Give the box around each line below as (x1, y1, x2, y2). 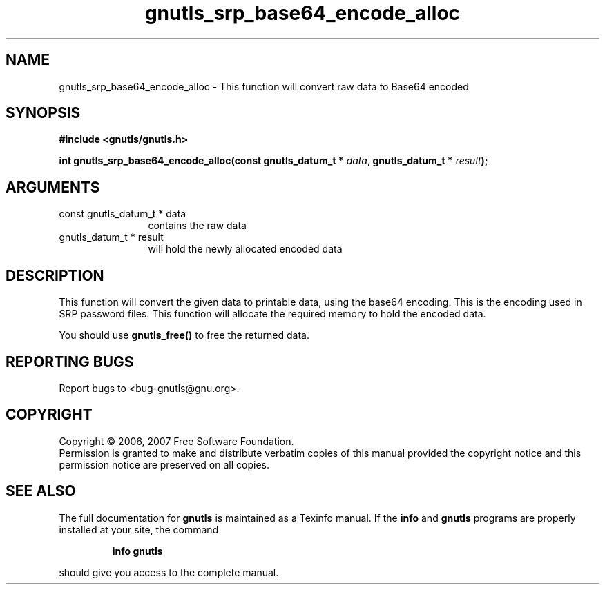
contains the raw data (148, 219, 247, 232)
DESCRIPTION (6, 266, 104, 284)
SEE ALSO (6, 482, 76, 500)
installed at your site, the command (59, 523, 219, 535)
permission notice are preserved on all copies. (59, 458, 269, 471)
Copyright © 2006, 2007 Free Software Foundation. (59, 435, 294, 447)
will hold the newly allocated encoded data (148, 243, 343, 255)
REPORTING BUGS (6, 353, 134, 371)
